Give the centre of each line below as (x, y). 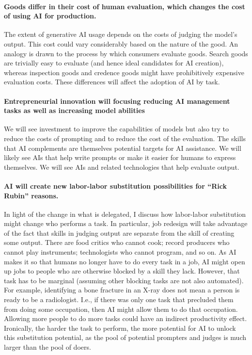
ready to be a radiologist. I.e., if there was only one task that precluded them (119, 299)
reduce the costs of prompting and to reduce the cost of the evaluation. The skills (125, 138)
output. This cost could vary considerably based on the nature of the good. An (121, 43)
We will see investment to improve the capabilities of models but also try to (116, 129)
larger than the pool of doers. (47, 347)
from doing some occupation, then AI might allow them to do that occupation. (121, 309)
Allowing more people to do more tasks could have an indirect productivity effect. (126, 318)
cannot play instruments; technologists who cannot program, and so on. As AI (120, 252)
